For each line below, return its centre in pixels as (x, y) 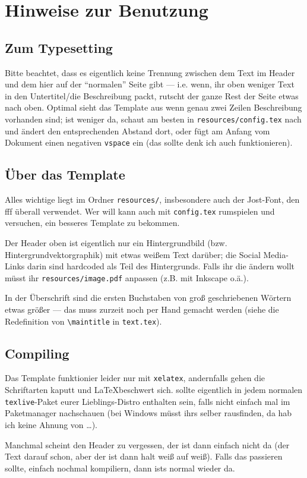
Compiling (37, 353)
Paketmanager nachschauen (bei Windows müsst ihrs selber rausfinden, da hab (148, 413)
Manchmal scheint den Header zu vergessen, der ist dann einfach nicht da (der (147, 444)
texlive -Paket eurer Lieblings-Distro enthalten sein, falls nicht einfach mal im (148, 401)
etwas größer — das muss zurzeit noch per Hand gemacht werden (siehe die (142, 309)
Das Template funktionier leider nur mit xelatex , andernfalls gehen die (135, 378)
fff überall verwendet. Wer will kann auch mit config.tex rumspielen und (140, 211)
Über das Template (65, 174)
